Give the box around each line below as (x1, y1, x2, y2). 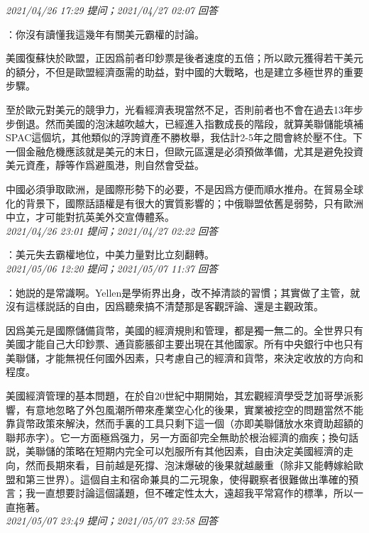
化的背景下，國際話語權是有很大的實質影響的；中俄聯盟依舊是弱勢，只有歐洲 (6, 195, 363, 210)
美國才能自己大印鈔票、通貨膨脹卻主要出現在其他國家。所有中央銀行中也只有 (6, 336, 363, 351)
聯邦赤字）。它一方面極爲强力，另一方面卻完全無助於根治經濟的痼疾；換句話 (6, 429, 358, 444)
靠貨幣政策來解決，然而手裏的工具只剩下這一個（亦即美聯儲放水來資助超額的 (6, 416, 363, 431)
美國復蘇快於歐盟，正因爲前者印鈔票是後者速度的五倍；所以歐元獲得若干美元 (6, 50, 363, 65)
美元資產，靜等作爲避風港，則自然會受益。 (6, 158, 204, 172)
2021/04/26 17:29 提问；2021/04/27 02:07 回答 (6, 3, 218, 17)
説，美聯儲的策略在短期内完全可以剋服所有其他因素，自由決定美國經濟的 (6, 444, 343, 458)
